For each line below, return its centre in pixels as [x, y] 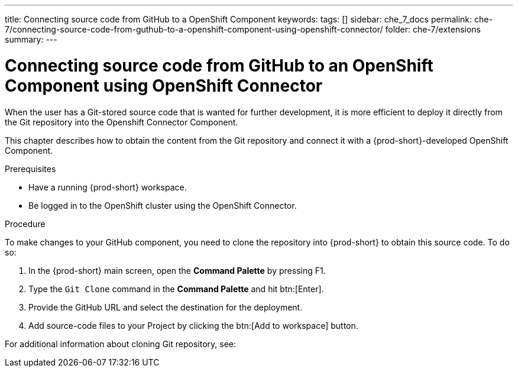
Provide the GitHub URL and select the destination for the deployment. [166, 307]
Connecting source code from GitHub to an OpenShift [219, 65]
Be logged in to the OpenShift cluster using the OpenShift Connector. [163, 205]
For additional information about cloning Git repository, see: [121, 344]
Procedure [25, 224]
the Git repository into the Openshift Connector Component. [122, 122]
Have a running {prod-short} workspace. [108, 187]
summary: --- [31, 39]
